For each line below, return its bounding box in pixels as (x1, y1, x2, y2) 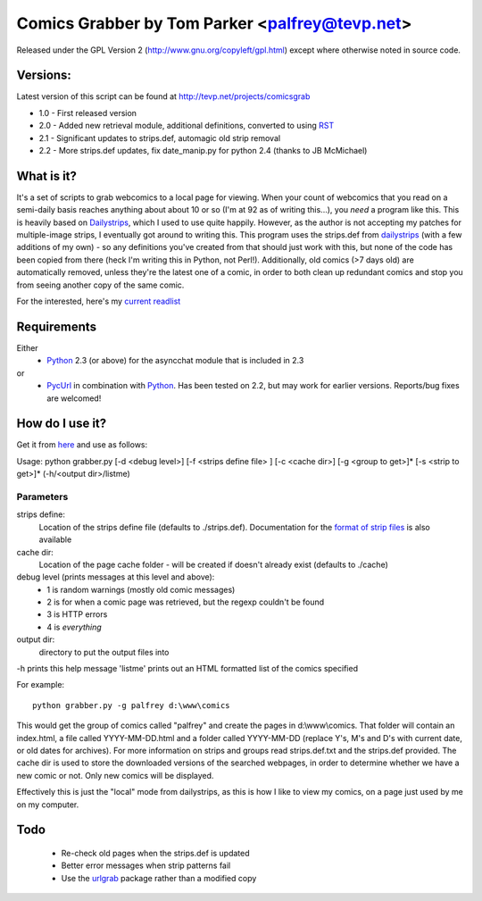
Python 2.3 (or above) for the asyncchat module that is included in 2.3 (46, 355, 304, 366)
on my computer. (16, 799, 79, 810)
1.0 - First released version (38, 107, 137, 118)
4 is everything (46, 622, 102, 632)
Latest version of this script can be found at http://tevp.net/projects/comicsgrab (16, 91, 311, 102)
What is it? (16, 168, 78, 183)
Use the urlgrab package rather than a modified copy (61, 872, 257, 883)
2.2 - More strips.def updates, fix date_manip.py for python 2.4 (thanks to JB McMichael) (38, 146, 368, 156)
